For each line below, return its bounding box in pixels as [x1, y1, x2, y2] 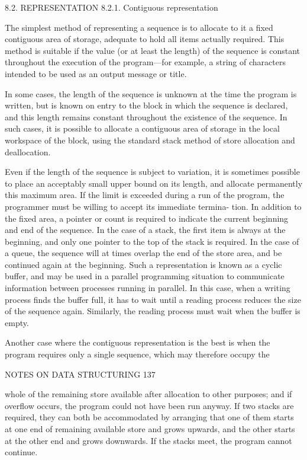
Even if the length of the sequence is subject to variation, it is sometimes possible [5, 165, 300, 178]
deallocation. [5, 145, 51, 158]
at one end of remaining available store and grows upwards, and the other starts [5, 423, 295, 435]
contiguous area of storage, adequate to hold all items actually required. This [5, 33, 285, 45]
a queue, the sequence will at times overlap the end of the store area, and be [5, 247, 282, 259]
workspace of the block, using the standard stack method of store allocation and [5, 133, 295, 146]
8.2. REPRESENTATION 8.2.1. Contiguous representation [5, 1, 218, 13]
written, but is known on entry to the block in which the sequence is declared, [5, 99, 288, 111]
